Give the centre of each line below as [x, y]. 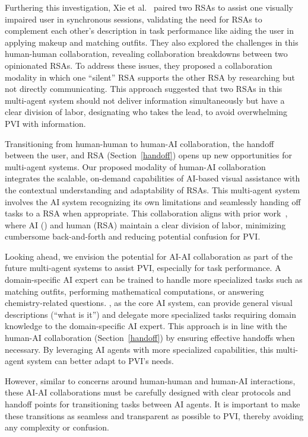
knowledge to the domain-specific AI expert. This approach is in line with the [146, 326]
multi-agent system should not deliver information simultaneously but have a [145, 100]
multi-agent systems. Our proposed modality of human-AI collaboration [135, 166]
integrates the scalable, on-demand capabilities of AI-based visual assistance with [153, 178]
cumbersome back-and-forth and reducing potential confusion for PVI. [133, 236]
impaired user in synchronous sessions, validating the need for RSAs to [134, 19]
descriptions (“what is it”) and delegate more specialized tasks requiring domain [150, 314]
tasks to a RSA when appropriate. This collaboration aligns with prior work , [146, 213]
